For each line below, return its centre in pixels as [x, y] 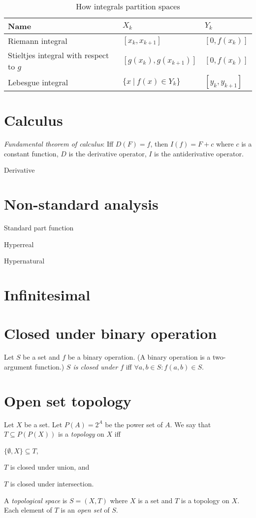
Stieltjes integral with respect [59, 55]
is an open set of [85, 510]
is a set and [155, 500]
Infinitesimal [47, 295]
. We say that [191, 424]
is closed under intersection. [52, 483]
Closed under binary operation [111, 333]
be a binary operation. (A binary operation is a [139, 357]
